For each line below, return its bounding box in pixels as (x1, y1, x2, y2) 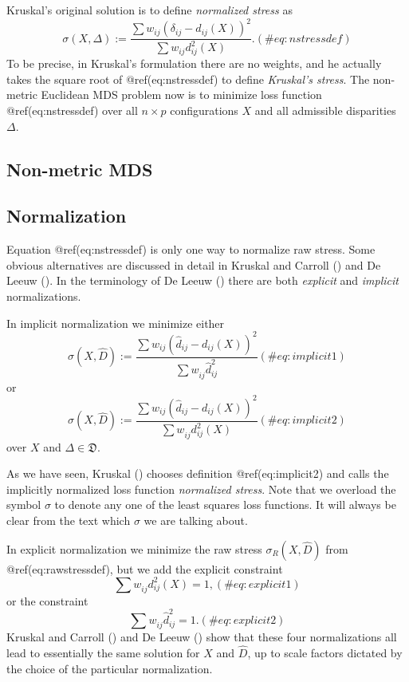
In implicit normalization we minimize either (6, 314, 225, 331)
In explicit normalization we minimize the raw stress (6, 540, 262, 557)
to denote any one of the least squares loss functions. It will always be (54, 496, 396, 513)
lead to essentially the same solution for (6, 645, 200, 661)
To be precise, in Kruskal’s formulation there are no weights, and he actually (6, 55, 382, 72)
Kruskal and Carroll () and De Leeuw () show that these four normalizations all (6, 629, 397, 645)
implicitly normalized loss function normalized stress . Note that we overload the (6, 480, 396, 497)
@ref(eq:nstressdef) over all (6, 101, 138, 118)
